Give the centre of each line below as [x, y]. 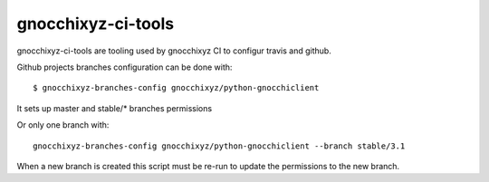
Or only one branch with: [63, 125]
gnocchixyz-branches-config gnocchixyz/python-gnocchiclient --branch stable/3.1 [219, 146]
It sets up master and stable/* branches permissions [115, 108]
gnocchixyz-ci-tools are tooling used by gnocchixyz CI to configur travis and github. [174, 51]
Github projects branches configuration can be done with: [125, 67]
